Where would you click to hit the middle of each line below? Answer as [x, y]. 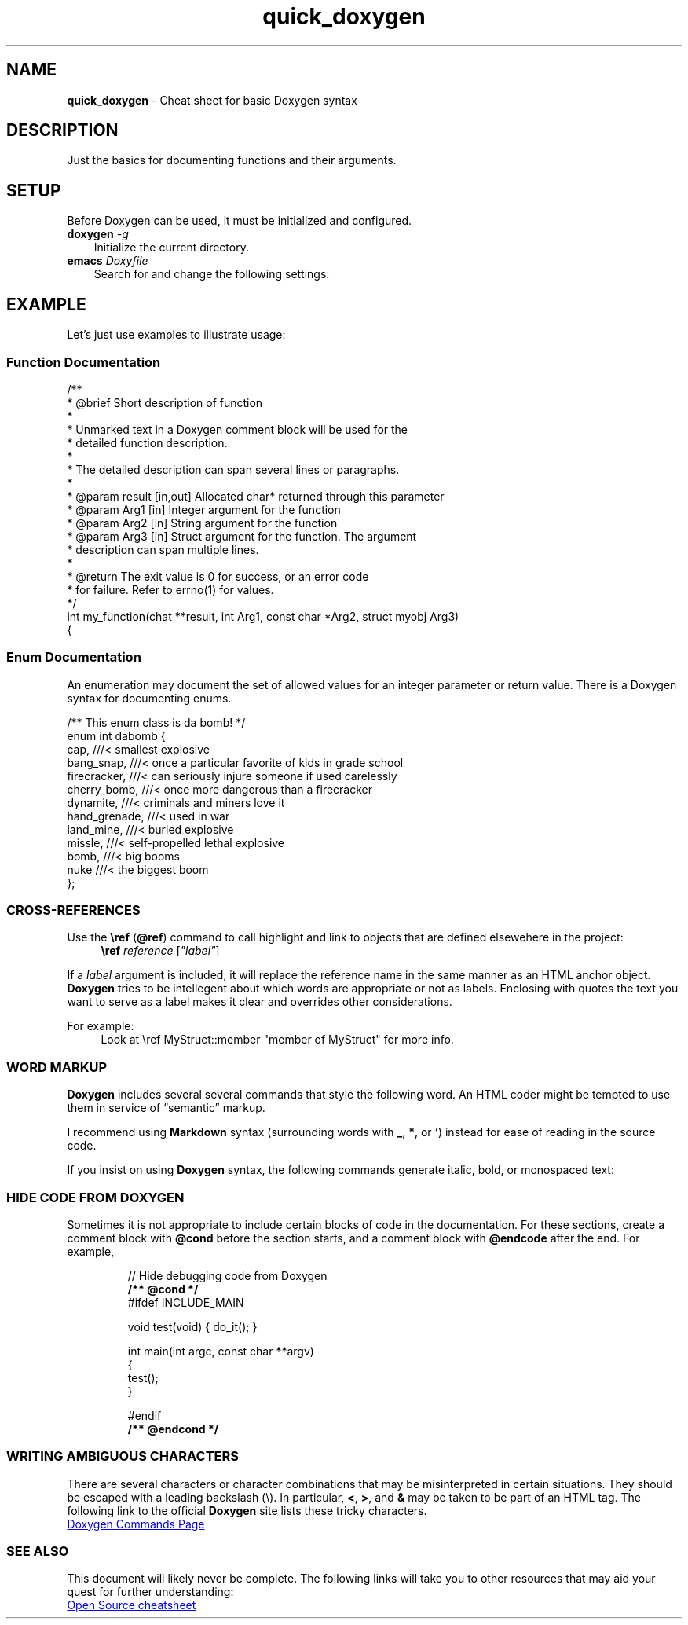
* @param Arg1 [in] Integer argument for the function [204, 509]
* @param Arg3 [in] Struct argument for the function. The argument [242, 536]
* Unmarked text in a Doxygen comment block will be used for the [238, 429]
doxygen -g [98, 234]
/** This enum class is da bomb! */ [156, 722]
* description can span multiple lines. [163, 549]
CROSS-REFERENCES [73, 910]
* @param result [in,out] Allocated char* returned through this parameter [256, 496]
